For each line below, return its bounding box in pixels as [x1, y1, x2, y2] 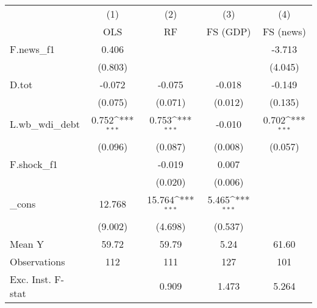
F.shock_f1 [10, 156, 58, 171]
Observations [10, 254, 65, 268]
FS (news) [262, 24, 306, 38]
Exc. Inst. [10, 271, 51, 286]
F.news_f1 [10, 42, 55, 56]
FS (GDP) [206, 24, 251, 38]
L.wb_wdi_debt [10, 117, 80, 131]
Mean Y [10, 236, 45, 251]
